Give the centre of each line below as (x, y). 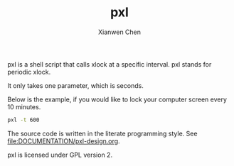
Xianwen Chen (119, 32)
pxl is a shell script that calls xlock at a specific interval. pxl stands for (110, 64)
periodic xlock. (29, 72)
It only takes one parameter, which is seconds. (75, 85)
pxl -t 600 (23, 120)
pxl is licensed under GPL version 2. (60, 155)
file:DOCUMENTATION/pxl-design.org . (64, 141)
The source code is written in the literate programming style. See (102, 133)
